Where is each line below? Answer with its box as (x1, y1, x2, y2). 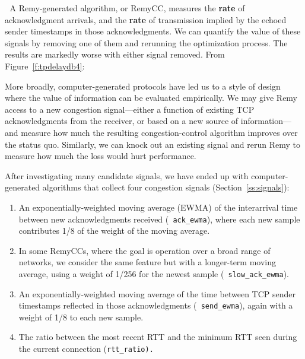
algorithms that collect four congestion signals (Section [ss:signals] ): (42, 181, 290, 193)
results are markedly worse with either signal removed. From (5, 48, 225, 61)
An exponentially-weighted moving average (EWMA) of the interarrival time (18, 201, 298, 213)
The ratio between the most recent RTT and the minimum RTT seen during (18, 331, 297, 343)
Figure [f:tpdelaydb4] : (5, 59, 85, 72)
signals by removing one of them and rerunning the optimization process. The (5, 36, 288, 49)
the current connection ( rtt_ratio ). (18, 342, 154, 355)
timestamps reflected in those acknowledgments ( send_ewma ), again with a (18, 299, 293, 312)
